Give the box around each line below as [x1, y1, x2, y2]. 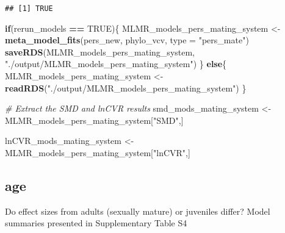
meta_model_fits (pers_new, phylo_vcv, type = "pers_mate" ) [5, 34, 249, 46]
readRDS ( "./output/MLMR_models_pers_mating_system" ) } [5, 81, 247, 94]
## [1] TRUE [5, 4, 53, 13]
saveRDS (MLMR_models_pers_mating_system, [5, 45, 195, 58]
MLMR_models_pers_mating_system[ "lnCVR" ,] [5, 146, 190, 159]
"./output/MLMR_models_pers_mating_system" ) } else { [5, 57, 227, 70]
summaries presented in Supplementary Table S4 [5, 217, 187, 229]
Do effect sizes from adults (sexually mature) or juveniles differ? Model [5, 204, 270, 217]
